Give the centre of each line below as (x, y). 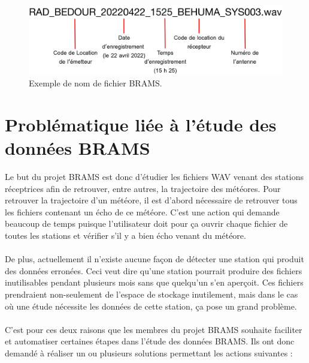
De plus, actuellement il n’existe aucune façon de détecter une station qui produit (154, 259)
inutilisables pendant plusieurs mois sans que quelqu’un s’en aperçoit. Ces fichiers (154, 282)
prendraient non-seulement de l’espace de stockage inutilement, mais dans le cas (152, 294)
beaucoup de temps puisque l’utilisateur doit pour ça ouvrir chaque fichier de (146, 223)
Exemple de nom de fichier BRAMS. (96, 83)
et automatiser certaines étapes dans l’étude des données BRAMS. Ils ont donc (150, 341)
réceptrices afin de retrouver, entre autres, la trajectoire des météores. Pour (143, 188)
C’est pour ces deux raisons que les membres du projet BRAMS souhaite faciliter (154, 329)
